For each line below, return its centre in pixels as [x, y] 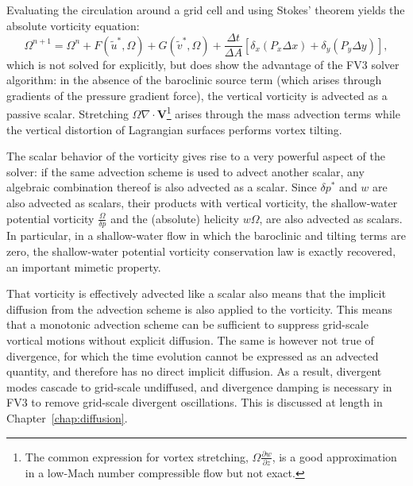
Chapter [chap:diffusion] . [67, 418]
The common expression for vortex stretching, [137, 456]
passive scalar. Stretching [68, 114]
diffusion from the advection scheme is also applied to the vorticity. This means [199, 309]
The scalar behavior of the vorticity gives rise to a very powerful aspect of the [196, 156]
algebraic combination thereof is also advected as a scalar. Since [162, 187]
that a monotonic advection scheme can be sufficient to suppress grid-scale [187, 324]
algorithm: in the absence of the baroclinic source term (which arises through [194, 80]
